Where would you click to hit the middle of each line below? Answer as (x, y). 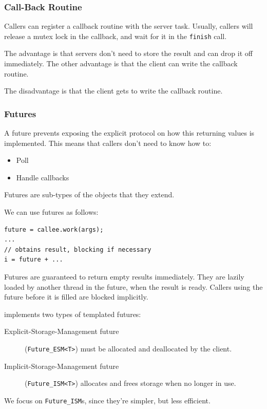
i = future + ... (34, 260)
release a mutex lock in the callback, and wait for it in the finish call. (116, 36)
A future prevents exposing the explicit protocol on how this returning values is (129, 133)
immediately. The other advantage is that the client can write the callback (121, 63)
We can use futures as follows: (51, 212)
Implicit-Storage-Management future (62, 366)
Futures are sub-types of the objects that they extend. (89, 194)
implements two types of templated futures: (73, 314)
